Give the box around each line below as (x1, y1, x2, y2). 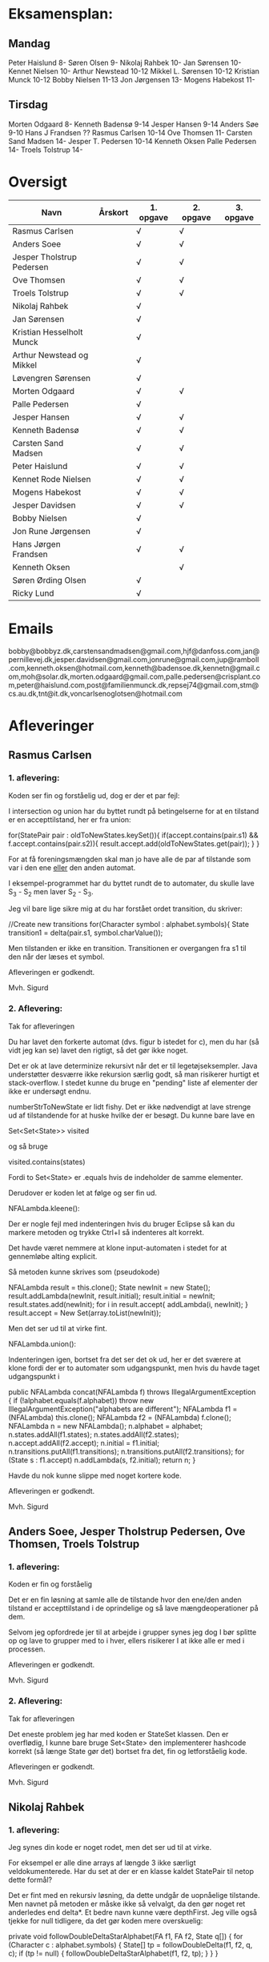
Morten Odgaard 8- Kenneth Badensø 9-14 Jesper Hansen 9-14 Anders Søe (8, 119, 259, 129)
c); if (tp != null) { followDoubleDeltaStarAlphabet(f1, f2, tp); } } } (8, 1948, 219, 1958)
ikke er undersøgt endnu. (8, 1086, 91, 1096)
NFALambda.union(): (8, 1338, 77, 1349)
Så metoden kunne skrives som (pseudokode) (8, 1266, 160, 1277)
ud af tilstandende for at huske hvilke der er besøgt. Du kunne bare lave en (8, 1110, 255, 1120)
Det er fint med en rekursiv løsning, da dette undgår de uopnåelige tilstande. (8, 1891, 260, 1900)
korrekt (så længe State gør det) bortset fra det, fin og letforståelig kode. (8, 1746, 248, 1755)
